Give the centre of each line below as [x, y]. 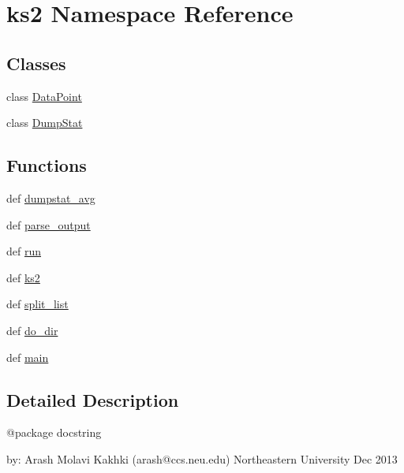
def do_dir [32, 330]
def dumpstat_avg [51, 197]
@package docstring [54, 432]
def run [24, 251]
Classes [36, 63]
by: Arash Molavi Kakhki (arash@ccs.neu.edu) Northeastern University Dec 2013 [202, 458]
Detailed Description [93, 399]
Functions [47, 165]
